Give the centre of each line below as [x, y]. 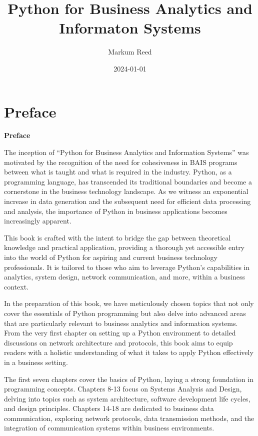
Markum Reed [130, 52]
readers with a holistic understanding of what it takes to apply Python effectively [129, 352]
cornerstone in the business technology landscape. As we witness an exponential [126, 191]
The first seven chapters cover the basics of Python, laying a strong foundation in [129, 379]
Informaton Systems [130, 28]
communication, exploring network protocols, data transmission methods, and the [129, 418]
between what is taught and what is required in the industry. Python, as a [118, 172]
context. [16, 286]
